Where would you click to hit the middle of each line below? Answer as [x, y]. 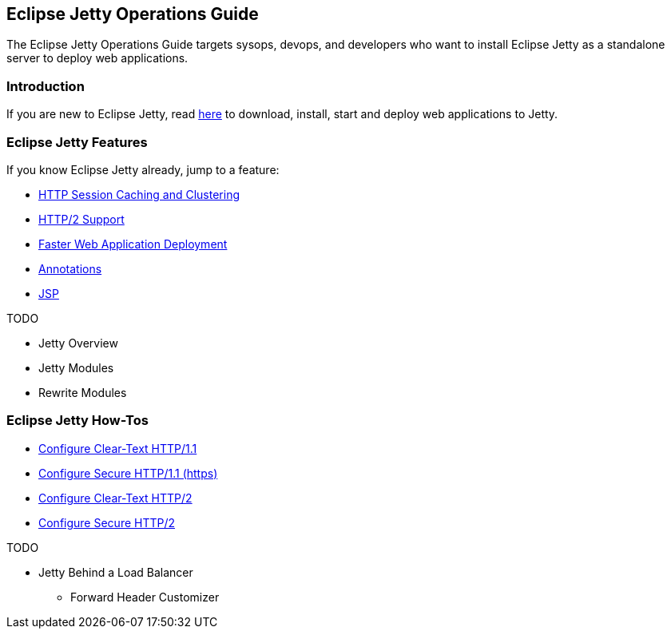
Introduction [46, 86]
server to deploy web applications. [97, 58]
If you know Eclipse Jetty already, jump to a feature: [143, 169]
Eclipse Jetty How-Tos [77, 421]
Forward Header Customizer [145, 597]
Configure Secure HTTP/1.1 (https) [128, 473]
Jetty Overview [78, 343]
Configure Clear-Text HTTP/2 [115, 498]
